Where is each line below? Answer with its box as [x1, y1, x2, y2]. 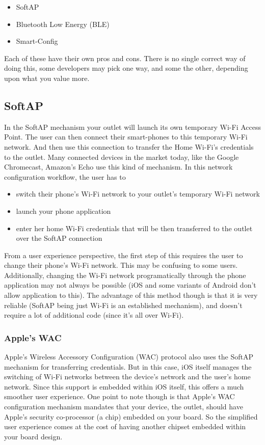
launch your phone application [16, 205, 111, 216]
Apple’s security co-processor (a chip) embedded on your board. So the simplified [4, 411, 258, 422]
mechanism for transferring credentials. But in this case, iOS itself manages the [4, 361, 252, 372]
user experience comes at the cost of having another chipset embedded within [4, 421, 246, 432]
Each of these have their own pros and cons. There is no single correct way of [4, 52, 246, 63]
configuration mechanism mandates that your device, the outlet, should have [4, 401, 243, 412]
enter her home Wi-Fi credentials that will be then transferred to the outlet [16, 222, 253, 233]
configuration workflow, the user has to [4, 171, 126, 182]
